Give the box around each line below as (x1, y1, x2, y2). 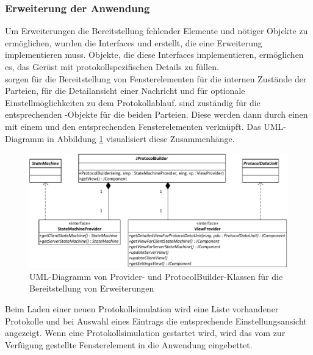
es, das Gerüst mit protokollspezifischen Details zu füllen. (5, 60, 219, 73)
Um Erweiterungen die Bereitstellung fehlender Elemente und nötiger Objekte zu (5, 24, 308, 37)
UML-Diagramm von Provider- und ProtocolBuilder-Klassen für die (29, 270, 283, 282)
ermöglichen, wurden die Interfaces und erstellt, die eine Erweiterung (5, 36, 262, 49)
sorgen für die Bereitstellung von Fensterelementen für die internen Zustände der (5, 72, 307, 85)
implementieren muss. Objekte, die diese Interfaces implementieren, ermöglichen (5, 48, 304, 61)
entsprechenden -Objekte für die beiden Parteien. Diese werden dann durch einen (5, 108, 308, 121)
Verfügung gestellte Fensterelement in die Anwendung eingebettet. (5, 338, 253, 351)
